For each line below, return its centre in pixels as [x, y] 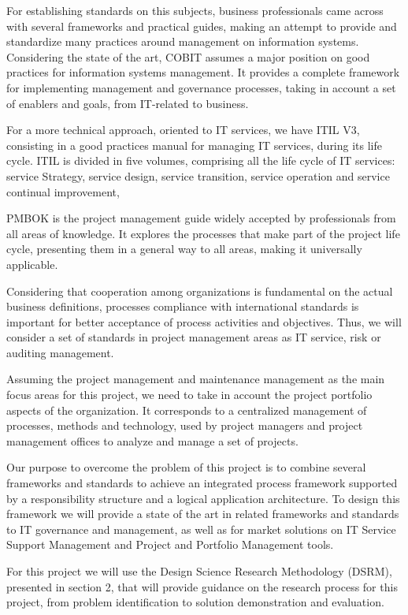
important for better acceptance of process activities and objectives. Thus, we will [204, 321]
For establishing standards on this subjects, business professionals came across [195, 10]
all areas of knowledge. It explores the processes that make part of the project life [203, 233]
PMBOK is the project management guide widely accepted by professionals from [201, 218]
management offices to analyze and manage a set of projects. [152, 440]
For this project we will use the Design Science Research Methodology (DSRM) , [199, 571]
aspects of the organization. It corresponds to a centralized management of [187, 410]
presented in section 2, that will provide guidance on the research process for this [202, 586]
